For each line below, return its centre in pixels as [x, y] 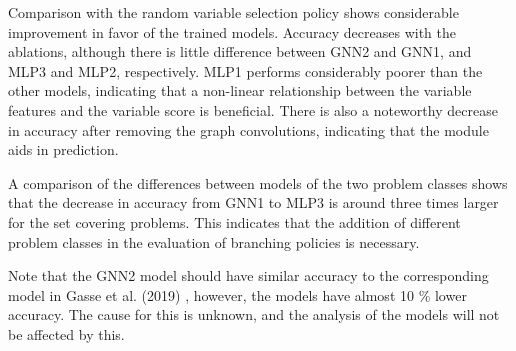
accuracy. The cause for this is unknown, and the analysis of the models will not [254, 314]
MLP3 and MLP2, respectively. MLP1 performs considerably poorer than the [245, 70]
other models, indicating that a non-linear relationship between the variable [240, 90]
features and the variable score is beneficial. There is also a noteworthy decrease [253, 109]
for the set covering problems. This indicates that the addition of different [234, 221]
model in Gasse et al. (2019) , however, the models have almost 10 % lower [237, 294]
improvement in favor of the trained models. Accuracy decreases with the [232, 31]
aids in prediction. [63, 149]
